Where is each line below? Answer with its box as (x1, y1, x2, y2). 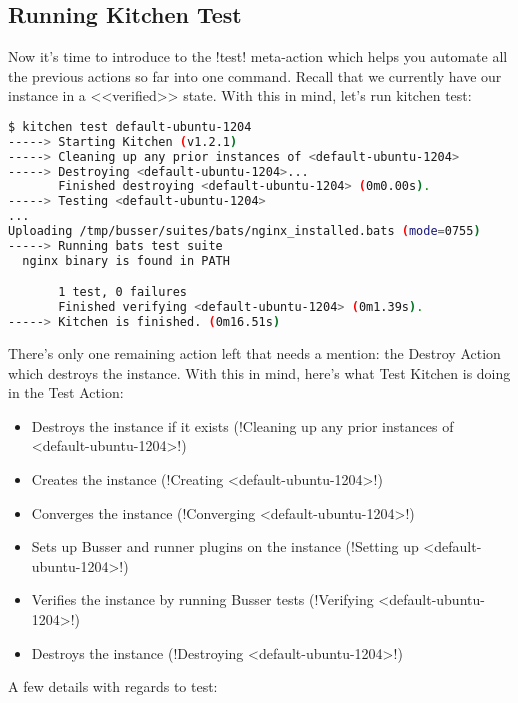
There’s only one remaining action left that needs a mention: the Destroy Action (8, 343, 501, 364)
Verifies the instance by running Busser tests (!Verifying (31, 589, 374, 610)
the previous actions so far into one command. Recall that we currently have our (8, 65, 502, 86)
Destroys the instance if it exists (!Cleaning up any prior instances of (31, 415, 454, 436)
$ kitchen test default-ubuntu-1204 (8, 119, 252, 134)
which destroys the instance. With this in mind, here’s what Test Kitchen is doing (8, 362, 511, 383)
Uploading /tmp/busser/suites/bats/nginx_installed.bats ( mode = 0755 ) (8, 224, 481, 239)
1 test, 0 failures (58, 285, 187, 300)
